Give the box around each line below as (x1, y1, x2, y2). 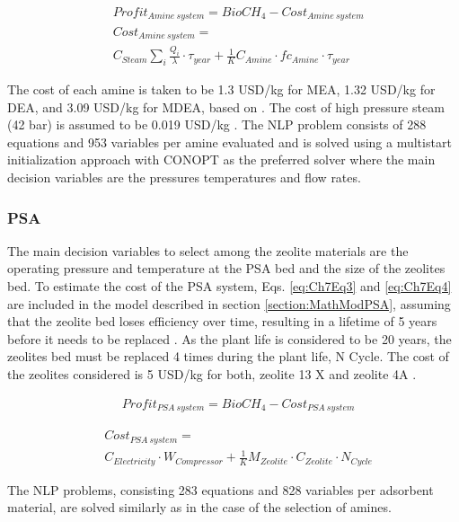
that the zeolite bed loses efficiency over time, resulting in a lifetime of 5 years (7, 312, 437, 331)
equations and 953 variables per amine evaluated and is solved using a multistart (7, 132, 452, 151)
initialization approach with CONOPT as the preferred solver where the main (7, 150, 436, 169)
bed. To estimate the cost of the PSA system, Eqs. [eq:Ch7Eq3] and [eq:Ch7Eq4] (7, 277, 452, 296)
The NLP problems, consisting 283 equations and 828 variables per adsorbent (7, 480, 434, 499)
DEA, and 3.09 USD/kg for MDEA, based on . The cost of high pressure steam (7, 97, 445, 116)
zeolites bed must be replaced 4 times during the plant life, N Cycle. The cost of (7, 347, 449, 366)
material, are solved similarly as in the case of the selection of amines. (7, 498, 392, 517)
